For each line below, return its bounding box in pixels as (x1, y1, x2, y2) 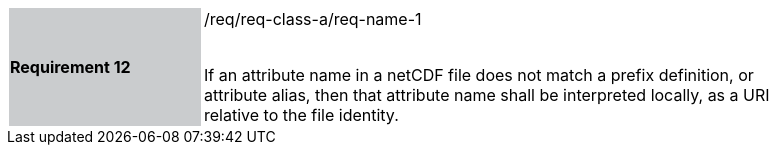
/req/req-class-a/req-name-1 (204, 9, 422, 29)
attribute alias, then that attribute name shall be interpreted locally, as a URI (204, 85, 770, 105)
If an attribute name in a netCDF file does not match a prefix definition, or (204, 65, 754, 85)
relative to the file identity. (204, 105, 399, 125)
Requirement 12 (10, 57, 131, 77)
